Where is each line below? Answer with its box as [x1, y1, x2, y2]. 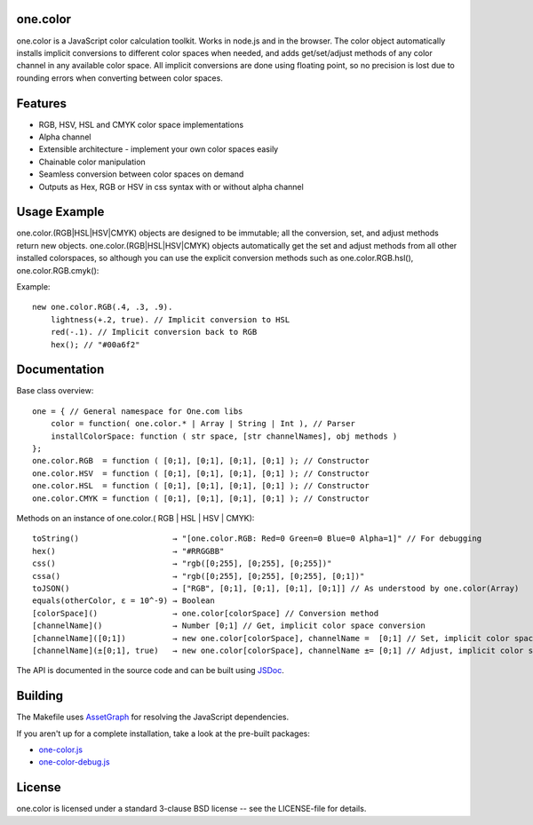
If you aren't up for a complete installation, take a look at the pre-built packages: [16, 728, 310, 739]
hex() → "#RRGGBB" [32, 546, 225, 556]
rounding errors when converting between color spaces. [16, 72, 224, 83]
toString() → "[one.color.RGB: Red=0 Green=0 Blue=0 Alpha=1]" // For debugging [32, 534, 482, 543]
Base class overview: [16, 385, 94, 396]
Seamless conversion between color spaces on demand [38, 169, 244, 179]
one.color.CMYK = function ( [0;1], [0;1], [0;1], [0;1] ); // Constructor [32, 493, 370, 504]
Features [16, 96, 67, 111]
